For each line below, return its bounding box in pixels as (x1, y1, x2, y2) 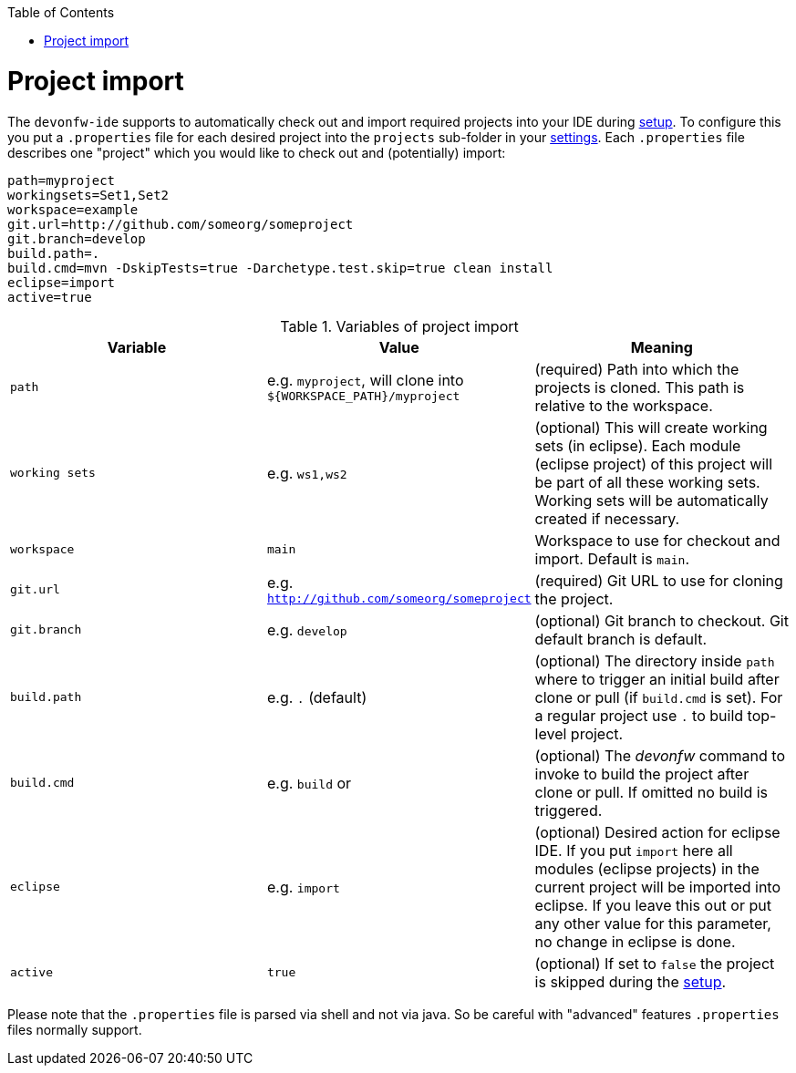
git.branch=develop (7, 231, 146, 246)
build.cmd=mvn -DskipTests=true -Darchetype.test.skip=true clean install (7, 260, 553, 275)
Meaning (630, 337, 693, 356)
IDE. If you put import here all (534, 841, 733, 860)
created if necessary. (534, 509, 680, 528)
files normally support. (7, 1021, 142, 1037)
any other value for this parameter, (534, 913, 771, 933)
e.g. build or (266, 773, 352, 792)
